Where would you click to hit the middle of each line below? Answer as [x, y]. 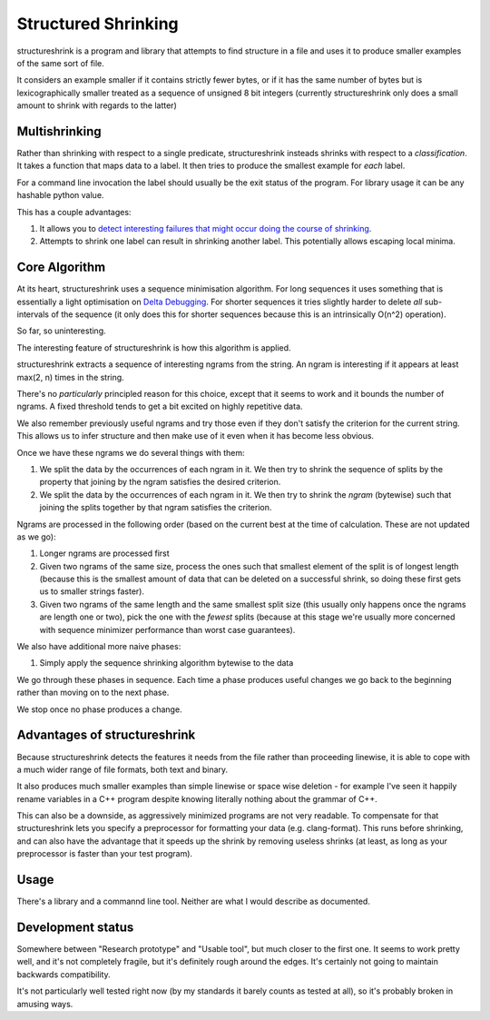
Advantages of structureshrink [106, 735]
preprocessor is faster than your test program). [105, 854]
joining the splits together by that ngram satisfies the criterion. [156, 508]
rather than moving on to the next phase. [93, 693]
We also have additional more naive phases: [99, 647]
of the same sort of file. [60, 63]
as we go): [36, 537]
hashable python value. [60, 195]
